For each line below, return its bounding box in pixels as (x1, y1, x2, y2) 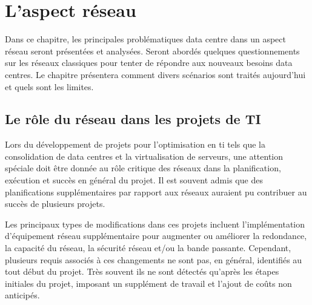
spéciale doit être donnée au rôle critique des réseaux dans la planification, (5, 162, 281, 174)
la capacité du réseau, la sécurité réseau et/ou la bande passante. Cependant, (5, 241, 291, 254)
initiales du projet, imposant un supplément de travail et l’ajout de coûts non (5, 277, 292, 289)
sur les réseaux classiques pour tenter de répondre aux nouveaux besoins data (5, 56, 293, 69)
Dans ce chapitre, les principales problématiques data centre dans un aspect (5, 33, 286, 45)
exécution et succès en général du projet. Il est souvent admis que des (5, 174, 263, 186)
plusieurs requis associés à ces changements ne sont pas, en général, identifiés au (5, 253, 302, 266)
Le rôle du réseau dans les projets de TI (5, 110, 261, 128)
